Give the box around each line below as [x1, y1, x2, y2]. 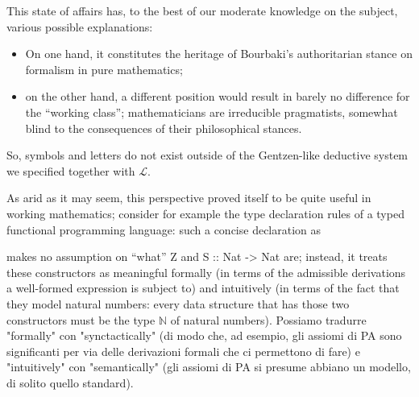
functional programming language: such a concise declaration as [6, 221, 322, 238]
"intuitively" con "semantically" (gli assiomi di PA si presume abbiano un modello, [6, 358, 411, 375]
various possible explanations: [6, 18, 153, 35]
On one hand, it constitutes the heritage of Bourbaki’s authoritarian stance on [25, 45, 413, 62]
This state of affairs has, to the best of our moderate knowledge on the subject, [6, 2, 398, 19]
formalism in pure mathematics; [25, 60, 183, 77]
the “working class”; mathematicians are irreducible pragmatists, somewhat [25, 103, 398, 120]
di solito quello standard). [6, 374, 134, 391]
